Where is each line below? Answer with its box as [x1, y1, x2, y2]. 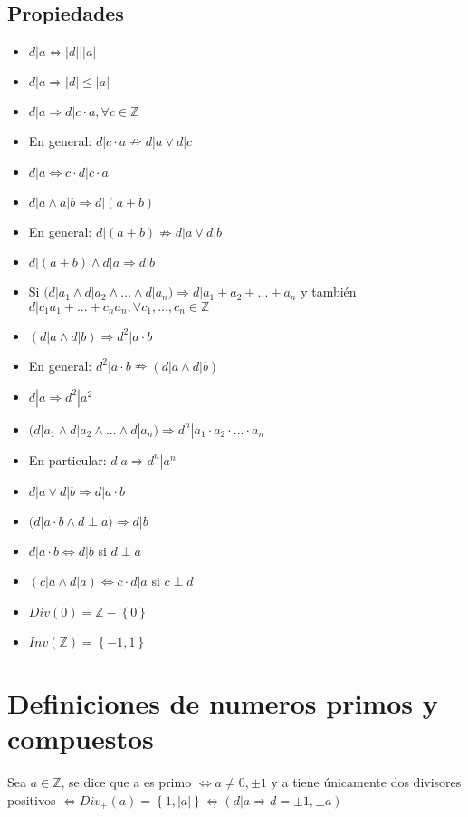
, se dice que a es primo [61, 773, 192, 792]
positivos [7, 790, 56, 809]
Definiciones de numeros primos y [7, 684, 438, 721]
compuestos [7, 720, 154, 757]
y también [301, 282, 357, 301]
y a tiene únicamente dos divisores [271, 773, 462, 792]
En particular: [28, 450, 107, 469]
